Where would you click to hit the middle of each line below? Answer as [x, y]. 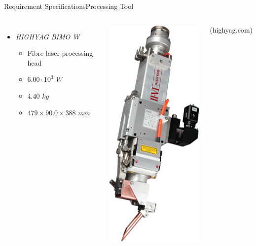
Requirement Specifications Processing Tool [69, 6]
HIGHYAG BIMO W [48, 36]
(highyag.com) [231, 29]
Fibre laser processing [60, 53]
